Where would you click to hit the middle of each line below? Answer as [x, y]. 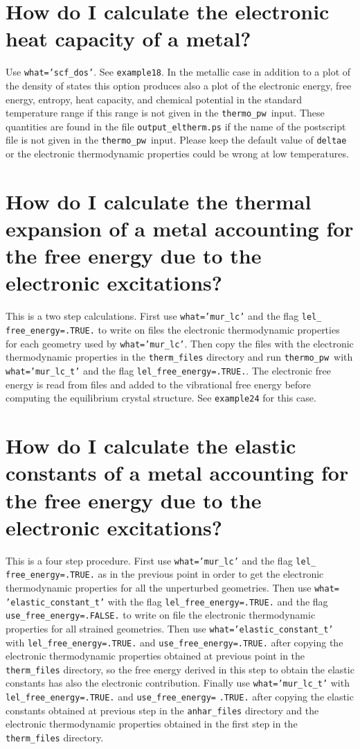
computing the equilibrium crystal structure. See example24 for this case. [161, 398]
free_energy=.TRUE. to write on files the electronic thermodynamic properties [173, 330]
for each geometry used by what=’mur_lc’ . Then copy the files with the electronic [180, 343]
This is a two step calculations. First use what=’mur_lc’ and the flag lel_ [164, 316]
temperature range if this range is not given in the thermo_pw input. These [165, 113]
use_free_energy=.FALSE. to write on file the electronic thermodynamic [161, 615]
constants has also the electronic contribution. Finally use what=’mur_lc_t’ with [178, 683]
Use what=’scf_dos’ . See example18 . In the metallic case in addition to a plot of [178, 72]
